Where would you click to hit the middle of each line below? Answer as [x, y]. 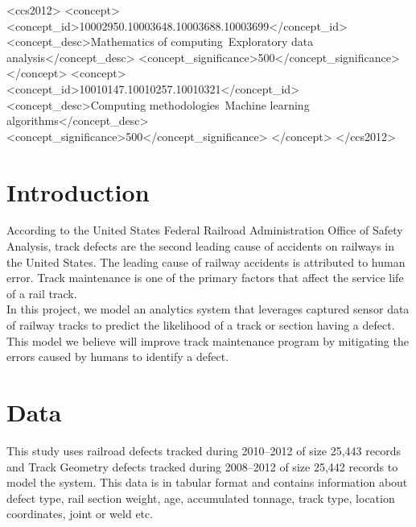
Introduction [78, 191]
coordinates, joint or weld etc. [80, 514]
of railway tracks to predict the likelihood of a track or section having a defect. [201, 325]
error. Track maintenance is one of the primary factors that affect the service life [205, 278]
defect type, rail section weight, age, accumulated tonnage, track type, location [201, 498]
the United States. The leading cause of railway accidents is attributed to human [206, 261]
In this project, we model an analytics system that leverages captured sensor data [208, 309]
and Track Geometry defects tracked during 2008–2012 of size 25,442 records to [202, 466]
